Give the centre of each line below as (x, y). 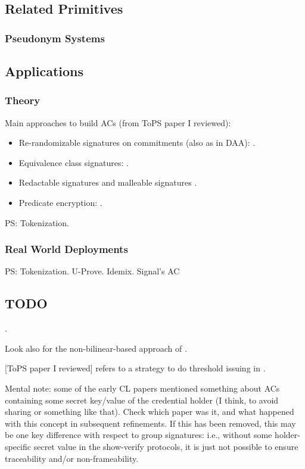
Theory (23, 100)
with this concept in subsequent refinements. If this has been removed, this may (150, 423)
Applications (44, 71)
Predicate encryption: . (60, 202)
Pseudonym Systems (55, 38)
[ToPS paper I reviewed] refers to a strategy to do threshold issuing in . (135, 368)
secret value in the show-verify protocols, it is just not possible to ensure (166, 446)
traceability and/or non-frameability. (72, 458)
